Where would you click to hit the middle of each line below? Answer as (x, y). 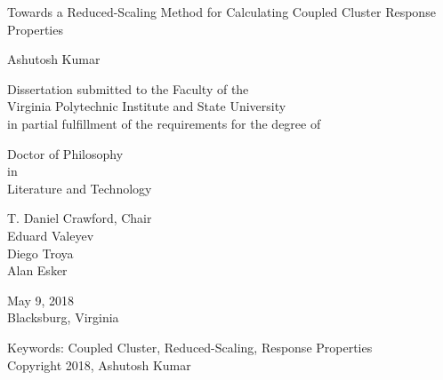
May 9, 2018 (41, 300)
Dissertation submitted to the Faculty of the (128, 88)
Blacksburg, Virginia (63, 317)
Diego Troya (40, 253)
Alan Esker (37, 270)
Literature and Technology (80, 188)
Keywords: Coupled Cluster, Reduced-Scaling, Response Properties (190, 347)
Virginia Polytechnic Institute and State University (147, 106)
